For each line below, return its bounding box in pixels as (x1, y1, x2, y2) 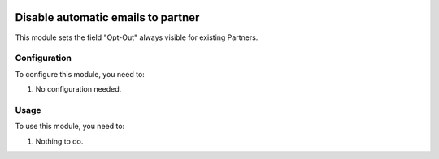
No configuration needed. (35, 84, 122, 94)
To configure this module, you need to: (15, 69, 146, 79)
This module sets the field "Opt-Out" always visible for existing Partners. (15, 32, 259, 42)
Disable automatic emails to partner (15, 11, 200, 24)
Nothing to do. (35, 136, 84, 146)
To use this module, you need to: (15, 122, 125, 131)
